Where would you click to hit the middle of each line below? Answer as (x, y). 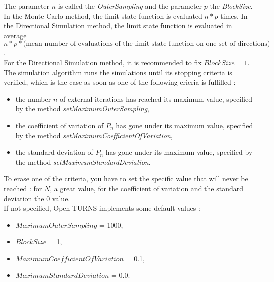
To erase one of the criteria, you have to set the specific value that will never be (126, 179)
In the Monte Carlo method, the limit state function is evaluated (103, 16)
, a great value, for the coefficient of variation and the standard (147, 188)
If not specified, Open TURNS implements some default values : (102, 208)
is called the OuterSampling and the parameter (130, 6)
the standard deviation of (54, 152)
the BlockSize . (231, 6)
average (15, 35)
